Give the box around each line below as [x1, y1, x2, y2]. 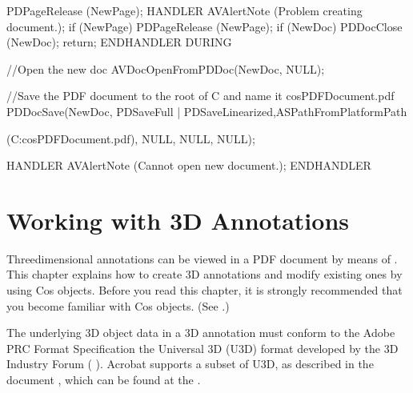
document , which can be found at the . [6, 371, 201, 388]
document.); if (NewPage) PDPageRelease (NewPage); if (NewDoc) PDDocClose [6, 18, 403, 34]
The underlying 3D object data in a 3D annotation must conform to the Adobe [6, 324, 395, 341]
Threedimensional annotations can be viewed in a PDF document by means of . [6, 250, 398, 267]
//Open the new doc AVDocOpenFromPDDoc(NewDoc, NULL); [6, 60, 325, 77]
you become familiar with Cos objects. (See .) [6, 297, 230, 314]
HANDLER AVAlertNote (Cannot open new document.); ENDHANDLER [6, 157, 371, 174]
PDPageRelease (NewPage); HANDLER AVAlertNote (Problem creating [6, 2, 363, 18]
